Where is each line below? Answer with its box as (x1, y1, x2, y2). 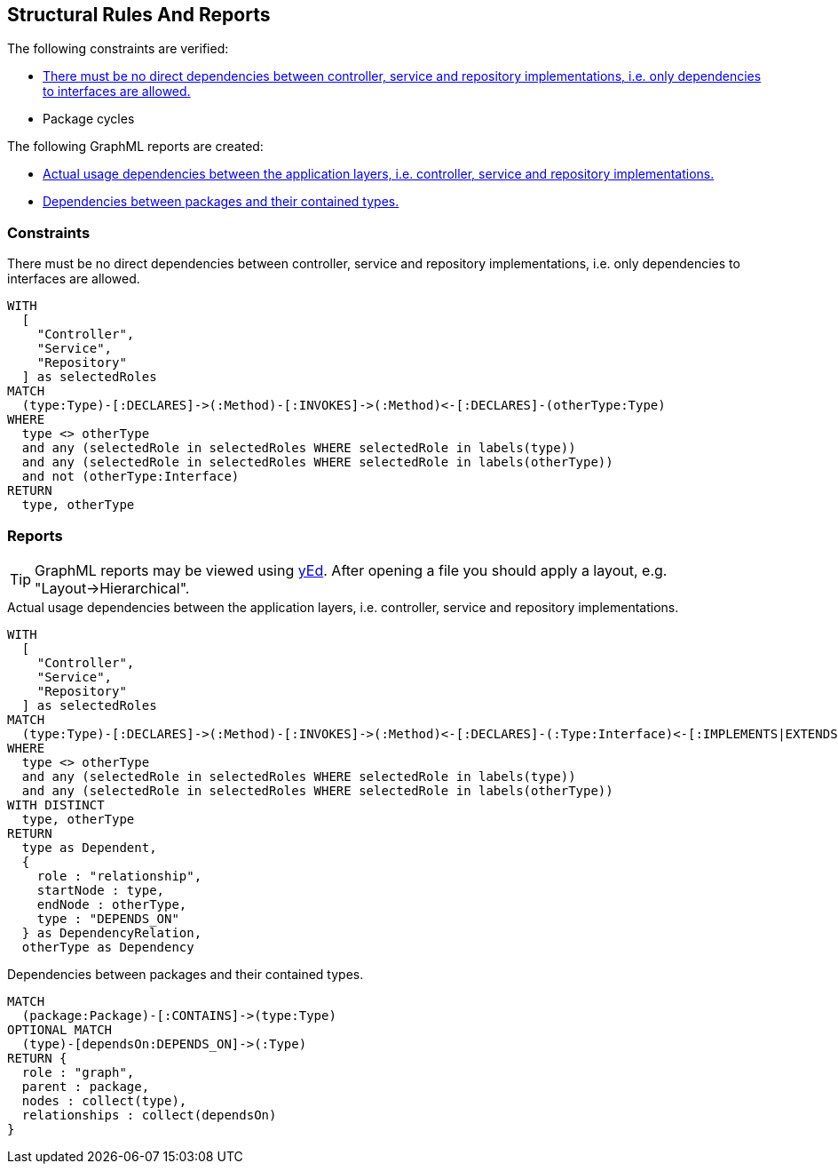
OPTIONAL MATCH (7, 1022, 113, 1037)
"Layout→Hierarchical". (35, 578, 190, 597)
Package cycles (43, 111, 135, 127)
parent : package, (21, 1079, 150, 1094)
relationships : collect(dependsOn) (21, 1107, 277, 1122)
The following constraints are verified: (7, 41, 229, 57)
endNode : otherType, (36, 896, 187, 912)
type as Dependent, (21, 840, 157, 855)
